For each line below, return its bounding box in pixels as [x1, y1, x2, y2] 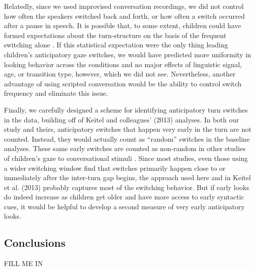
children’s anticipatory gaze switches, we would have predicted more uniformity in [4, 49, 252, 59]
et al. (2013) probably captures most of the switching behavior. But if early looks [4, 182, 250, 192]
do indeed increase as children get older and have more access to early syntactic [4, 192, 244, 202]
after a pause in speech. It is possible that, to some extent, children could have [4, 20, 241, 31]
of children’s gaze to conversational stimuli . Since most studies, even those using [4, 153, 248, 163]
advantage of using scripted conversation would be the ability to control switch [4, 78, 242, 88]
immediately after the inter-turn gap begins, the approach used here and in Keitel [4, 172, 251, 183]
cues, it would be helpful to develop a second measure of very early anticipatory [4, 201, 245, 211]
